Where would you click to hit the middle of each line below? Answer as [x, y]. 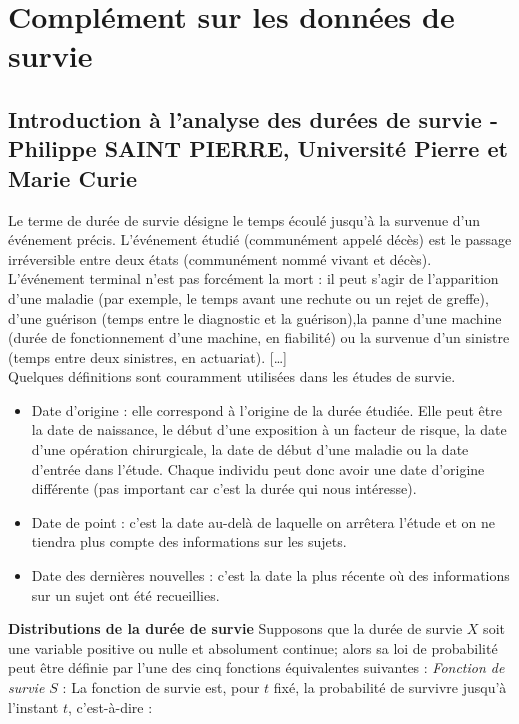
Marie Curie [73, 177]
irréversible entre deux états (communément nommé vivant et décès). [220, 258]
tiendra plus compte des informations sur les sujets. [189, 541]
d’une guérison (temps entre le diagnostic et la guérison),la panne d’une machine [255, 317]
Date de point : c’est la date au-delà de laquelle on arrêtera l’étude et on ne [263, 521]
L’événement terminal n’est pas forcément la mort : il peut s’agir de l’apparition [253, 278]
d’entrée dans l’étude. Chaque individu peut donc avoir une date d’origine [258, 468]
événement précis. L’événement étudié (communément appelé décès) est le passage [260, 239]
